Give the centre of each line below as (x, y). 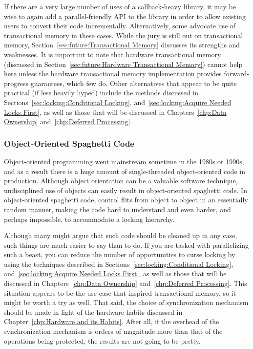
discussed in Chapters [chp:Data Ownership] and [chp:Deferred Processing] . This (126, 283)
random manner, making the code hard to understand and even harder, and (117, 209)
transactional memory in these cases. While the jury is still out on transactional (124, 35)
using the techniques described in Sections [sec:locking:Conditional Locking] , (119, 264)
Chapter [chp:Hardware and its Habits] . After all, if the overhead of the (112, 321)
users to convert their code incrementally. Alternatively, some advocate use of (120, 26)
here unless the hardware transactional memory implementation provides (113, 74)
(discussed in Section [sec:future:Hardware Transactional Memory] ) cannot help (123, 64)
